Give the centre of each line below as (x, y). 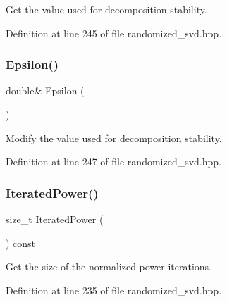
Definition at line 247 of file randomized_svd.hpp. (114, 162)
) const (21, 243)
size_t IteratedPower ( (55, 219)
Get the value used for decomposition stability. (106, 9)
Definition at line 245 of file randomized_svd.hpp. (114, 33)
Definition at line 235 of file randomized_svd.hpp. (114, 290)
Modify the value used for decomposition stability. (114, 138)
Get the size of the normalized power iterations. (109, 266)
